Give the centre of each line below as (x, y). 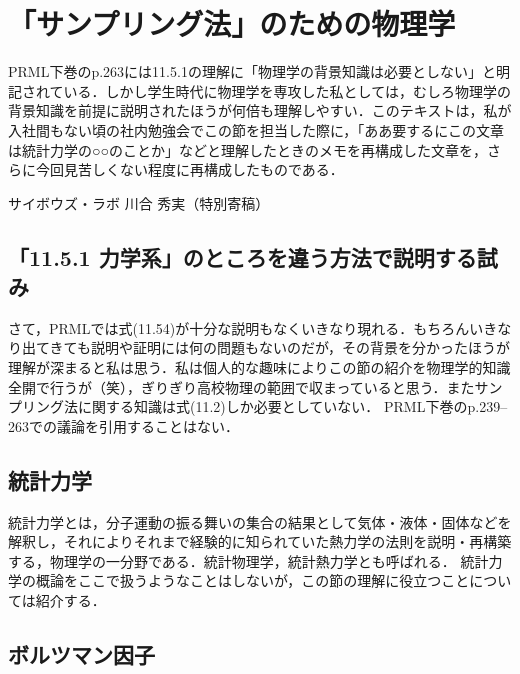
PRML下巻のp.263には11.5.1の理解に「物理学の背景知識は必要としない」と (252, 71)
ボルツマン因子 (81, 654)
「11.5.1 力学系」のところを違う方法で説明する (242, 256)
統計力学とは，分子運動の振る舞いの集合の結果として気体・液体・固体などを (260, 521)
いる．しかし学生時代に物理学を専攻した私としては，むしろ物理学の (287, 90)
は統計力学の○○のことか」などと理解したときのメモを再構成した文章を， (247, 149)
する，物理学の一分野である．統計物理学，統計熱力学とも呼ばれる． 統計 (248, 560)
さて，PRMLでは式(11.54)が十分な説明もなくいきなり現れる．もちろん (239, 327)
